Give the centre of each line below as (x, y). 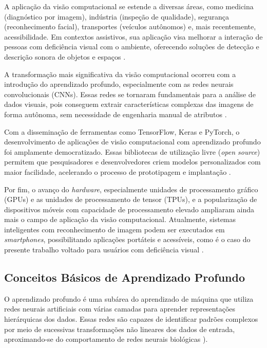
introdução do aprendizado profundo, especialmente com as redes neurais (119, 84)
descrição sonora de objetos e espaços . (65, 56)
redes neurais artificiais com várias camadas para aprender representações (120, 309)
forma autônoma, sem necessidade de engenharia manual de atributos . (116, 114)
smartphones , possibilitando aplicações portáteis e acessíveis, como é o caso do (127, 239)
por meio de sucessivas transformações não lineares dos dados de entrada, (120, 329)
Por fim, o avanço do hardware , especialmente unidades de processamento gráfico (131, 189)
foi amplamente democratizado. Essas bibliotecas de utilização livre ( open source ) (132, 151)
